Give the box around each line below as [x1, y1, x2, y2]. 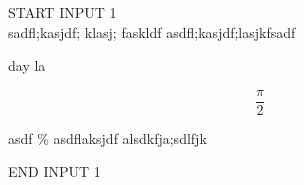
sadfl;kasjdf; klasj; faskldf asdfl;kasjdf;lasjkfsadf [8, 21, 296, 42]
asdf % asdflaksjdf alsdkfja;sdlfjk [8, 127, 207, 148]
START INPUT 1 [8, 2, 117, 22]
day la [8, 55, 46, 76]
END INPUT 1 [8, 161, 101, 182]
